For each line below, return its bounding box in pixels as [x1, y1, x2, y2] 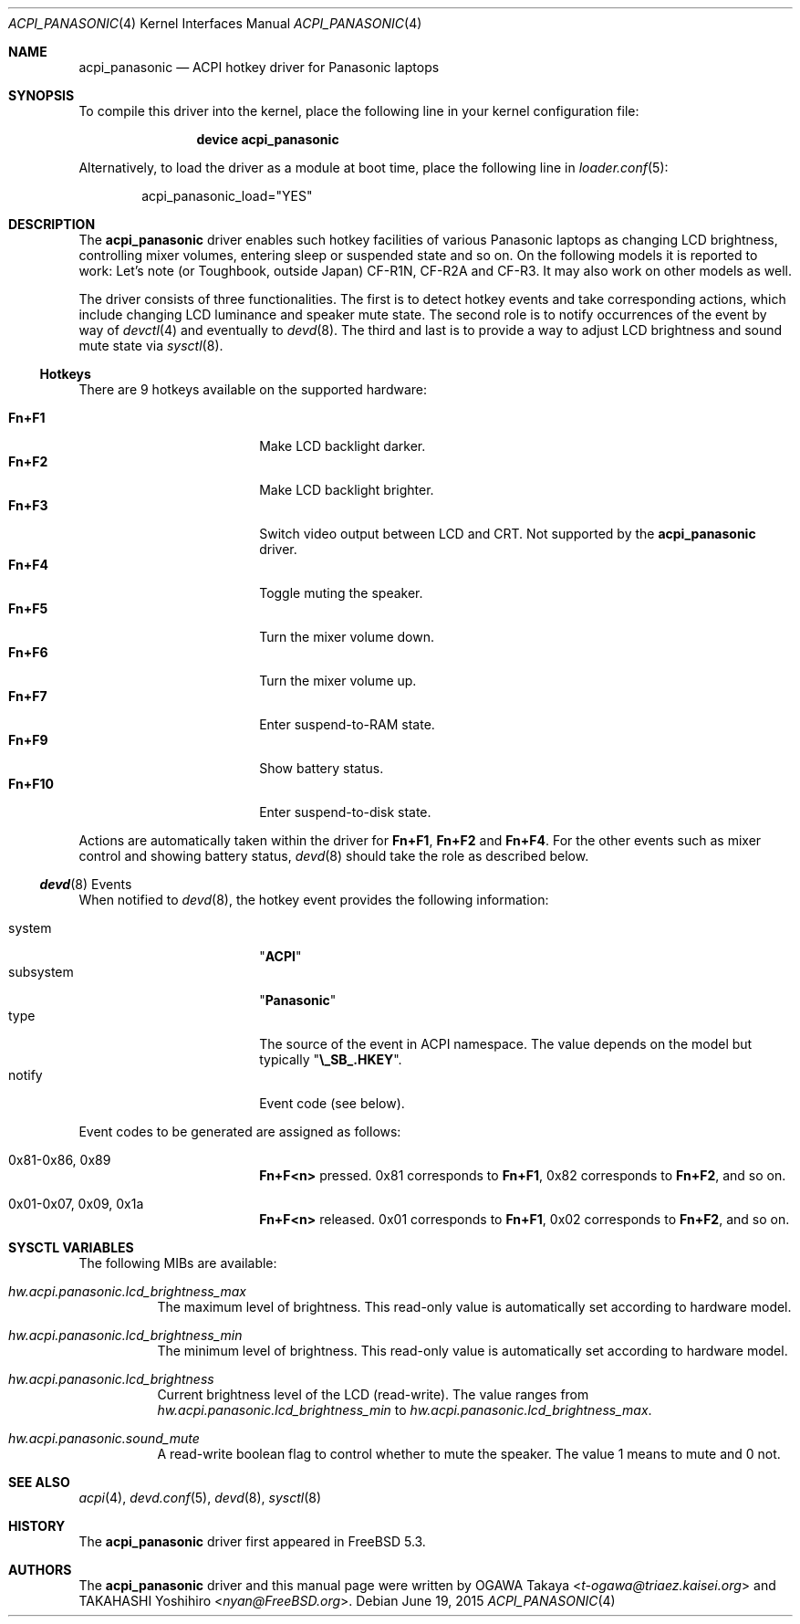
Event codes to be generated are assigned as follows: [78, 1124, 401, 1139]
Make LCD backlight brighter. [259, 482, 434, 498]
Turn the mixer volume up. [259, 673, 417, 688]
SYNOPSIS [8, 88, 75, 103]
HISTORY [8, 1518, 66, 1534]
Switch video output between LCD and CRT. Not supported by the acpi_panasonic [259, 526, 756, 541]
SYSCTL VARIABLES [8, 1240, 134, 1255]
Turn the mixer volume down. [259, 629, 434, 644]
